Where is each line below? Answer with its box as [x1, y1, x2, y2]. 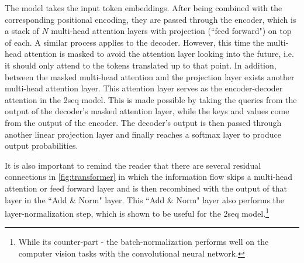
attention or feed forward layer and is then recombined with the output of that [5, 182, 287, 194]
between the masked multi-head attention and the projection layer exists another [5, 70, 295, 83]
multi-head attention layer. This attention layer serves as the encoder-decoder [5, 82, 283, 94]
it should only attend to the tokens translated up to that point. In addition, [5, 59, 277, 71]
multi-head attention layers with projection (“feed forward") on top [51, 25, 292, 37]
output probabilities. [5, 139, 78, 152]
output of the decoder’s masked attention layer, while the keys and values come [5, 105, 289, 117]
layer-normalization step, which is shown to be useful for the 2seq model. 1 [5, 206, 269, 219]
